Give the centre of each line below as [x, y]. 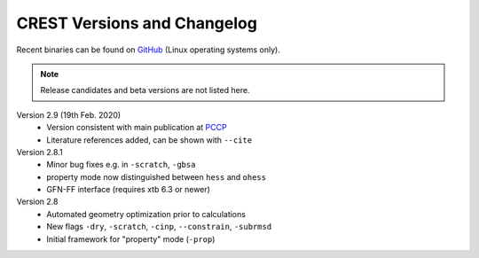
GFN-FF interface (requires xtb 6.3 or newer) [128, 190]
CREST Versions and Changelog [137, 23]
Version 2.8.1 [39, 152]
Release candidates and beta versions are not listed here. [145, 90]
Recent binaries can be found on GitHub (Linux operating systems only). [149, 50]
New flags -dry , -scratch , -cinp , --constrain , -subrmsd [159, 227]
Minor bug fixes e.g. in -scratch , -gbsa [121, 165]
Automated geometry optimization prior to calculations [146, 214]
